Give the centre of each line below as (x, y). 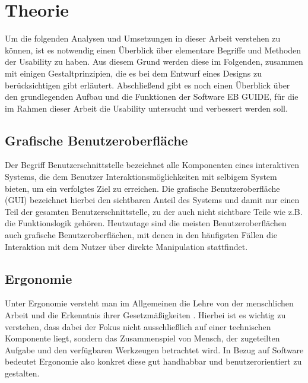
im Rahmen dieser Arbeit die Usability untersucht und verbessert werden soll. (146, 108)
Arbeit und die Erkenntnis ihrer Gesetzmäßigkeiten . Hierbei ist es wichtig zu (145, 315)
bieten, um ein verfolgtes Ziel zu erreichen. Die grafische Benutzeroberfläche (142, 188)
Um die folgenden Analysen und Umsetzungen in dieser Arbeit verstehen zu (143, 38)
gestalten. (22, 373)
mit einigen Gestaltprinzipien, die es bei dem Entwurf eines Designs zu (133, 73)
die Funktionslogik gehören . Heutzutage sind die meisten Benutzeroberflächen (146, 223)
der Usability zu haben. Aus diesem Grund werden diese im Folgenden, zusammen (154, 61)
